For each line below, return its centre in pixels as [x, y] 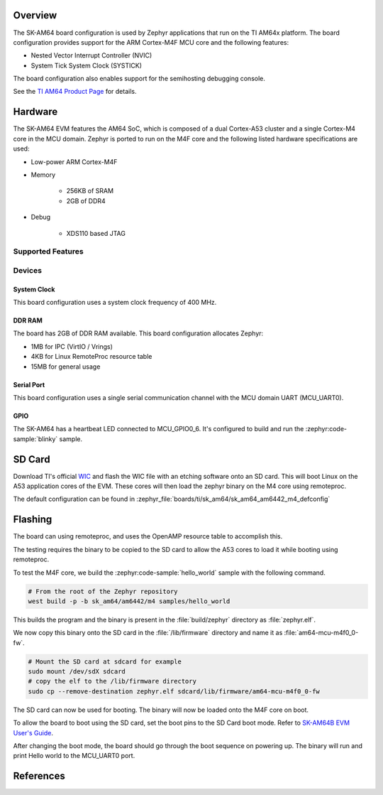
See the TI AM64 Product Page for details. [75, 92]
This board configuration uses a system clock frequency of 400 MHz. [115, 303]
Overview [35, 15]
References [39, 776]
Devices [28, 270]
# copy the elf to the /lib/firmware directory [112, 681]
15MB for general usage [66, 367]
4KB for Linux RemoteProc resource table [91, 357]
